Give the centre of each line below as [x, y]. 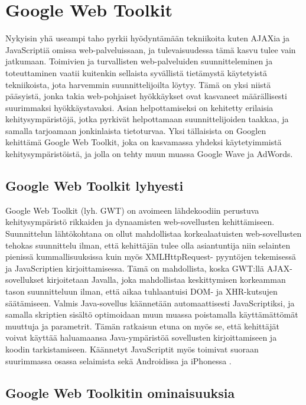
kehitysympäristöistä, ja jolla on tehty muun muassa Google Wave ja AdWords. [149, 154]
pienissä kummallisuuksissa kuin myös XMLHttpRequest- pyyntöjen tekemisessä [151, 257]
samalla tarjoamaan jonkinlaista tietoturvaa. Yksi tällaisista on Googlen [136, 130]
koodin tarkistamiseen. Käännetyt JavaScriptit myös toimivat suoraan [132, 349]
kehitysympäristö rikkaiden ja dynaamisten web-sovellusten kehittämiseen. [140, 222]
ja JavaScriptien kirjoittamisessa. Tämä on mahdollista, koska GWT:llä [135, 268]
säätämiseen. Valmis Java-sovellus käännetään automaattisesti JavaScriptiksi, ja [150, 303]
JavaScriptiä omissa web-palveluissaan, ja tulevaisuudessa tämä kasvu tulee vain [151, 49]
